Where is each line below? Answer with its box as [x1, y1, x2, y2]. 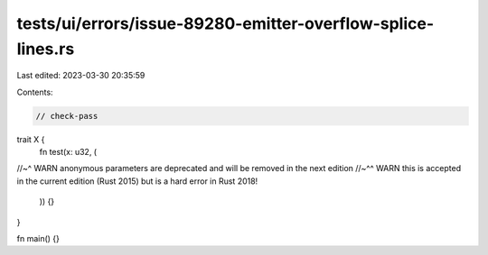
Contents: [16, 87, 53, 97]
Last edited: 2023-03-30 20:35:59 [16, 70, 145, 81]
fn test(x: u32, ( [39, 147, 98, 158]
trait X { [16, 133, 45, 144]
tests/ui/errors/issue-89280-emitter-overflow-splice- [16, 14, 435, 33]
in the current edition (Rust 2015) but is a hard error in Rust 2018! [16, 176, 258, 187]
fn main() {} [16, 233, 61, 244]
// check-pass [35, 111, 99, 121]
